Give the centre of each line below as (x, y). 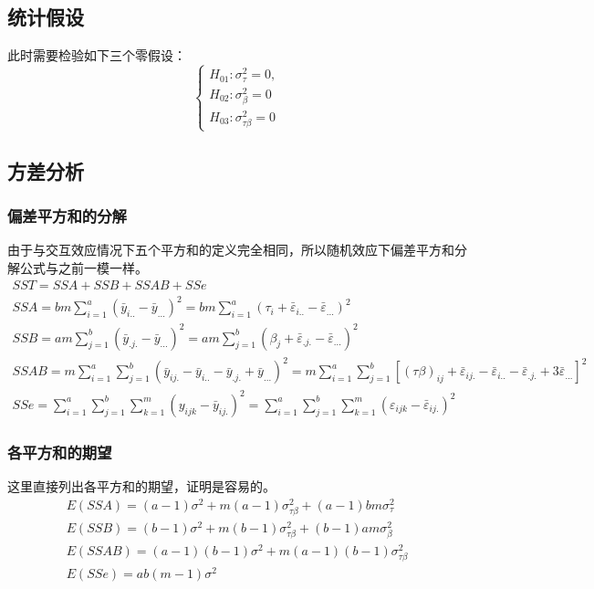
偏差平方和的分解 (67, 216)
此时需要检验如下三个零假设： (97, 55)
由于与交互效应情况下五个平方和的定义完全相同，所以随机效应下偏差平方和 (231, 250)
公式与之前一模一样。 (83, 267)
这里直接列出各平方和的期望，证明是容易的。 (141, 485)
